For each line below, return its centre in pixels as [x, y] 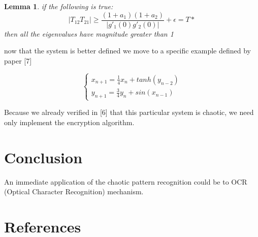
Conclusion [43, 157]
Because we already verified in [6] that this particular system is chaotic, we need [129, 112]
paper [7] [18, 60]
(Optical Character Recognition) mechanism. [74, 191]
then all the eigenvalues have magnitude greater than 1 [89, 33]
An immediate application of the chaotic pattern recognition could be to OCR [126, 181]
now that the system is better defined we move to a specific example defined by [127, 51]
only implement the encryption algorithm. [69, 122]
